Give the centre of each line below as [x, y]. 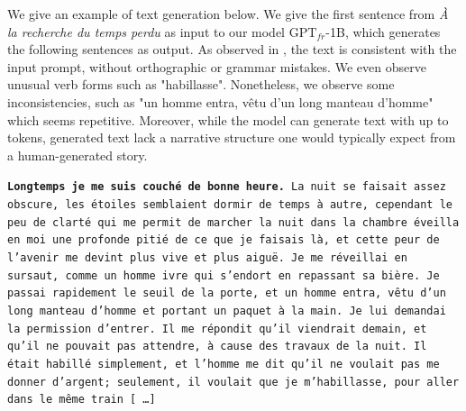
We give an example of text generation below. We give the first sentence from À [228, 14]
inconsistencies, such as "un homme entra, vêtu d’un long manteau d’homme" [220, 101]
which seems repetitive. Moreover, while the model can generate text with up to [228, 119]
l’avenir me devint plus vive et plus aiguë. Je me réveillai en [207, 257]
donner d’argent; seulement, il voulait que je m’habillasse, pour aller [233, 382]
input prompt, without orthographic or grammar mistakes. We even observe [217, 66]
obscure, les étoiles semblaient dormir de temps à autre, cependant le [230, 205]
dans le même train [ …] [82, 400]
